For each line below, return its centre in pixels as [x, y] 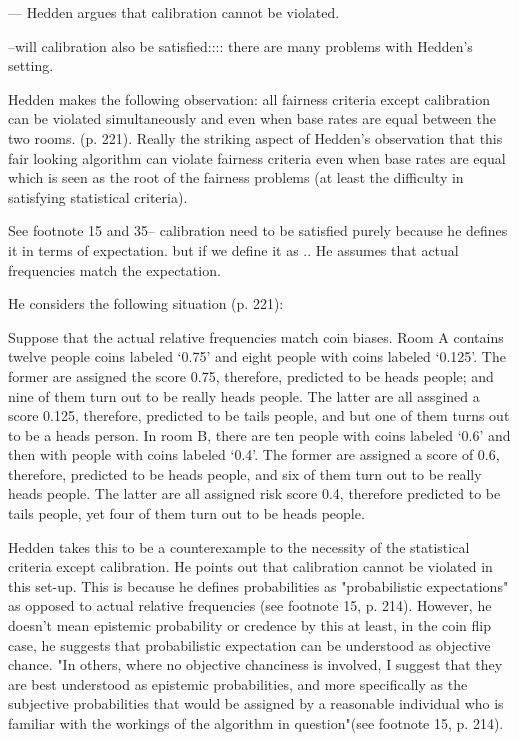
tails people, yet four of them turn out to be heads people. [186, 513]
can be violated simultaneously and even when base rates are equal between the [252, 118]
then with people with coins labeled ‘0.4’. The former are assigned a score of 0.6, [254, 454]
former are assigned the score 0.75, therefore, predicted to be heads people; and [251, 375]
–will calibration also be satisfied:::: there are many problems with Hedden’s [240, 45]
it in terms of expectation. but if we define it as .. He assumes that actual [233, 249]
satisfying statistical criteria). [98, 196]
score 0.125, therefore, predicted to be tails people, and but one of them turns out [259, 415]
